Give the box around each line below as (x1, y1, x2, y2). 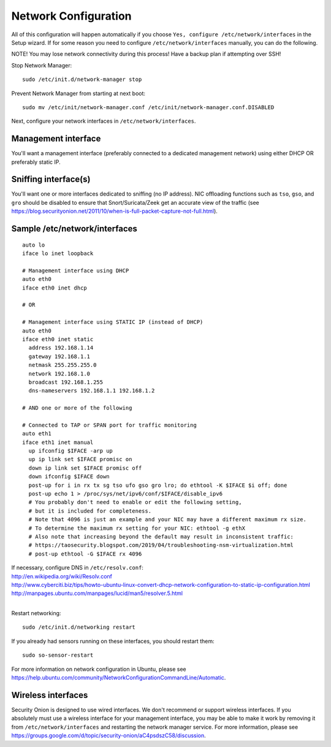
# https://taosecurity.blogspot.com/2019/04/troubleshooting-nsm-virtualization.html (28, 542, 294, 549)
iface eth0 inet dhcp (22, 284, 87, 291)
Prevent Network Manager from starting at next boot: (11, 90, 146, 97)
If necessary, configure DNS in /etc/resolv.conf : (11, 564, 144, 572)
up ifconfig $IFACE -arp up (28, 448, 113, 454)
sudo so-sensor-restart (22, 652, 94, 659)
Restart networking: (11, 610, 61, 617)
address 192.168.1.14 (28, 344, 94, 351)
